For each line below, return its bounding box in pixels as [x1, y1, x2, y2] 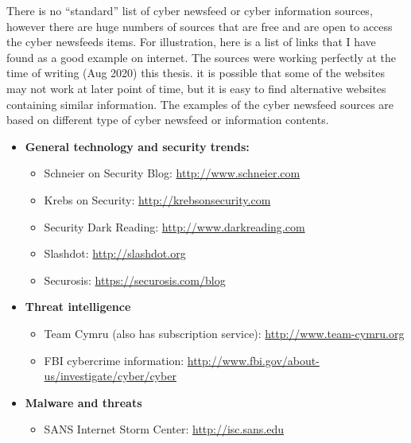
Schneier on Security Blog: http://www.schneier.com [44, 165, 300, 181]
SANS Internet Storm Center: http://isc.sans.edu [44, 421, 284, 437]
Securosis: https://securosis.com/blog [44, 271, 226, 288]
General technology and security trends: [25, 138, 250, 154]
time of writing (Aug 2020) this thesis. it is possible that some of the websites [6, 64, 385, 81]
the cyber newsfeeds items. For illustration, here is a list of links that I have [6, 33, 376, 50]
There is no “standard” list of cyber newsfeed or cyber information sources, [6, 2, 373, 18]
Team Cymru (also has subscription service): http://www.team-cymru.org [44, 324, 405, 341]
